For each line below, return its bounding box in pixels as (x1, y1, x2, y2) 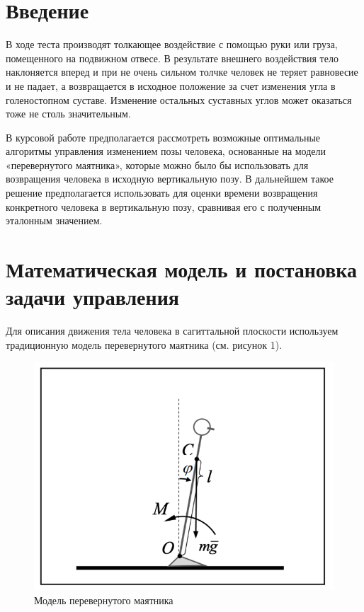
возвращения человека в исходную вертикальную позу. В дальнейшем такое (6, 171, 334, 186)
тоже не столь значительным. (6, 106, 131, 121)
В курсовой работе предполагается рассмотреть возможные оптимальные (6, 129, 321, 144)
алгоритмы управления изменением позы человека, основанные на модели (6, 144, 326, 158)
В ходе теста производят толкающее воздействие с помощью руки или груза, (6, 37, 338, 52)
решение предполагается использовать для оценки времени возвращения (6, 185, 318, 200)
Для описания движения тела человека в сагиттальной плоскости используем (6, 323, 339, 338)
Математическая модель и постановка (6, 255, 358, 284)
